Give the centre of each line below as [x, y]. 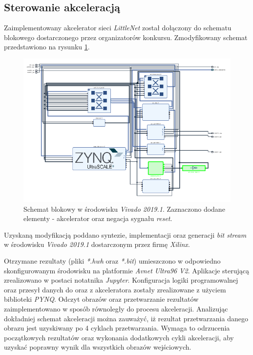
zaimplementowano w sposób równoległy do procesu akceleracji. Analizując [116, 308]
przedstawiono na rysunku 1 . [47, 47]
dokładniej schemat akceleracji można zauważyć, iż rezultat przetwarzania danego [126, 318]
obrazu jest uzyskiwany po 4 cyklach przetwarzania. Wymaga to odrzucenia [117, 328]
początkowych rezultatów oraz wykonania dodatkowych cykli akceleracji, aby [119, 337]
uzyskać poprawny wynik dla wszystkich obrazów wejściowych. [98, 347]
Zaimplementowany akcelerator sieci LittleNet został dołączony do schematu [118, 28]
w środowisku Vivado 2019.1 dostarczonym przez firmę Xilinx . [97, 244]
